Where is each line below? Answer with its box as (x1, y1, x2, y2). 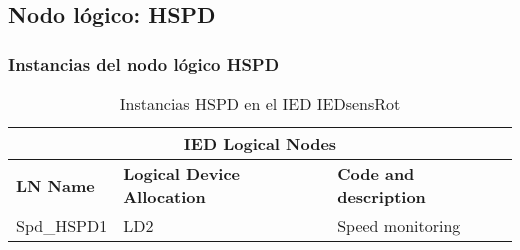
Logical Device (123, 162, 241, 185)
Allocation (123, 185, 206, 208)
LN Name (16, 173, 95, 197)
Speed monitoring (337, 214, 461, 237)
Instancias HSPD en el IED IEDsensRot (119, 92, 401, 115)
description (337, 185, 426, 208)
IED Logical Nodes (183, 132, 337, 155)
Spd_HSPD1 (16, 214, 108, 237)
